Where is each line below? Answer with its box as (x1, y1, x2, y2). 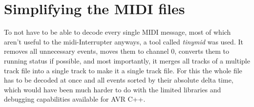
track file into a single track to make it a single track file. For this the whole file (4, 65, 242, 75)
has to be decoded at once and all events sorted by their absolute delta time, (4, 75, 233, 85)
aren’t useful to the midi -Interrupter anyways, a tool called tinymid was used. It (4, 36, 243, 46)
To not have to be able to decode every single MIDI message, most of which (4, 27, 231, 37)
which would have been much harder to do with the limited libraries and (4, 84, 221, 94)
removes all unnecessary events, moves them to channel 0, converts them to (4, 46, 229, 56)
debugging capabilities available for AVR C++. (4, 94, 146, 104)
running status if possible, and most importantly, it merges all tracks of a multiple (4, 55, 250, 65)
